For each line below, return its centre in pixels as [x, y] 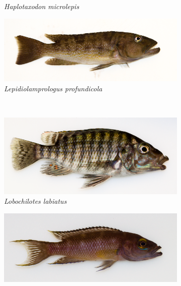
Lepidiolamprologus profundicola [53, 88]
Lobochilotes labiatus [35, 201]
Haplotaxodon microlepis [42, 6]
